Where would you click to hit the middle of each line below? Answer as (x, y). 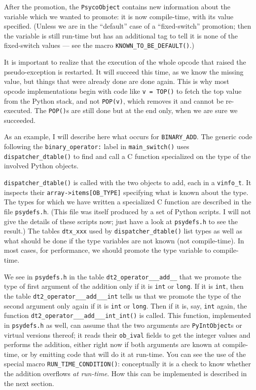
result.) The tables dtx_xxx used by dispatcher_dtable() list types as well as (123, 231)
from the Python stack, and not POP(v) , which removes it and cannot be (114, 100)
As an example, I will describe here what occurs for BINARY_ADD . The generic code (128, 136)
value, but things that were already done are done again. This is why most (117, 81)
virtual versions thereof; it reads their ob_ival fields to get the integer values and (127, 334)
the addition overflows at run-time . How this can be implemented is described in (126, 373)
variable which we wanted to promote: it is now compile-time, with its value (119, 16)
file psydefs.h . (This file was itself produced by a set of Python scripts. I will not (128, 211)
